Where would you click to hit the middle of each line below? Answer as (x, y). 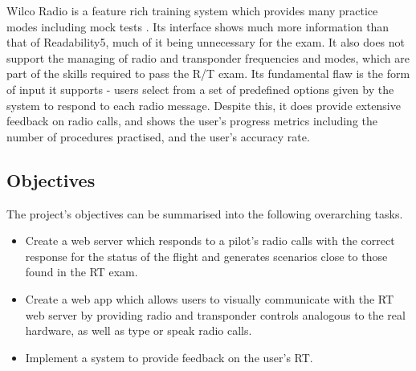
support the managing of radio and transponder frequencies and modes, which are (208, 57)
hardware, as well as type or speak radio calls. (139, 330)
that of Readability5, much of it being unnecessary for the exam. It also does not (206, 42)
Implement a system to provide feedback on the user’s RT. (169, 357)
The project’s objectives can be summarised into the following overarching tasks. (205, 213)
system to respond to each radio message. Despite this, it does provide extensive (204, 105)
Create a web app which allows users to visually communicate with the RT (210, 298)
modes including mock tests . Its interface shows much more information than (198, 26)
